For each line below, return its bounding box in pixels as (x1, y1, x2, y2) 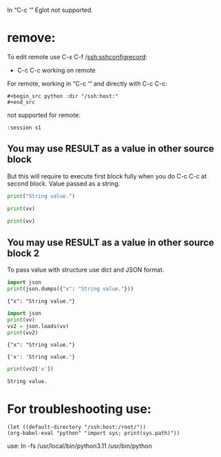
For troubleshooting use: (7, 401, 151, 416)
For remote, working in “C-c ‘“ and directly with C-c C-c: (7, 79, 167, 88)
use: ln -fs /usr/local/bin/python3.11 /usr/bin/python (7, 442, 153, 450)
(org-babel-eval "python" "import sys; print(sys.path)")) (7, 430, 180, 437)
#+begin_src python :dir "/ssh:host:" (7, 92, 118, 99)
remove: (7, 30, 56, 45)
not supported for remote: (7, 110, 81, 119)
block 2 (7, 247, 40, 259)
